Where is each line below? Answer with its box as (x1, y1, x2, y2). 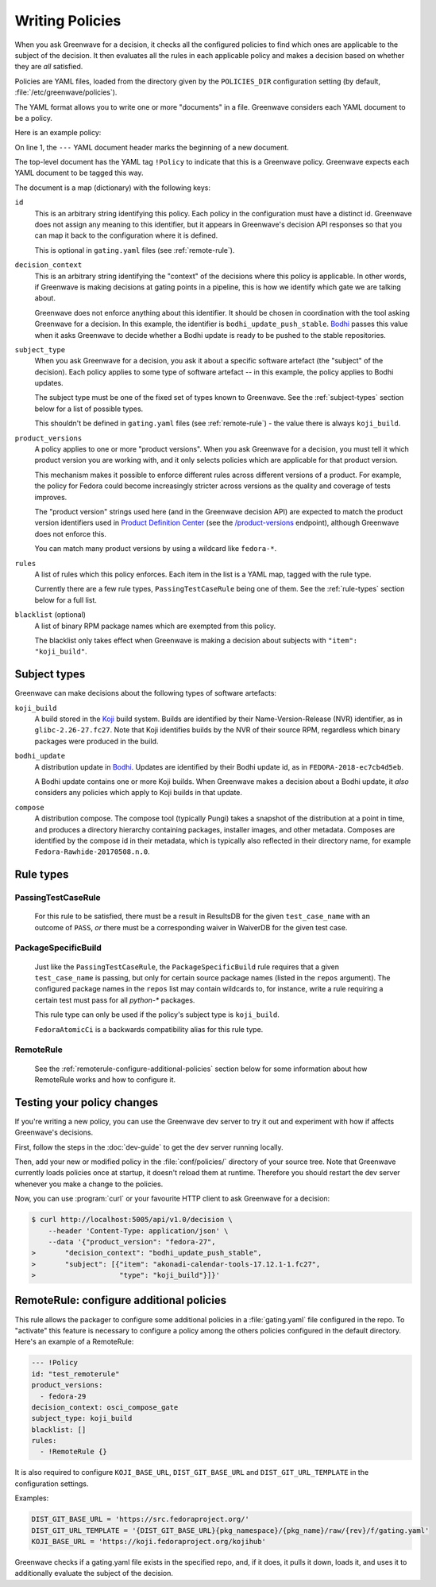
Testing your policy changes (14, 1096, 159, 1109)
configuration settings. (14, 1479, 89, 1488)
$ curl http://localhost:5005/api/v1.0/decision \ (31, 1215, 233, 1224)
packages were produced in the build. (34, 736, 159, 746)
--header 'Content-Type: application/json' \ (48, 1226, 229, 1236)
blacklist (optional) (14, 610, 87, 619)
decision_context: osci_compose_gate (31, 1403, 179, 1411)
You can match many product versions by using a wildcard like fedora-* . (34, 544, 277, 553)
